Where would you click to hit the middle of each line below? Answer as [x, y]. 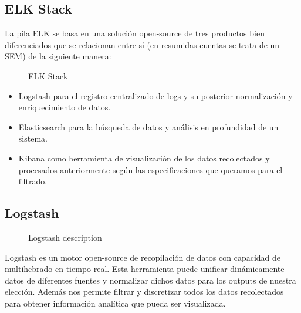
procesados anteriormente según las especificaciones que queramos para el [150, 169]
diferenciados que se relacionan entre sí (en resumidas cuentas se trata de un [142, 44]
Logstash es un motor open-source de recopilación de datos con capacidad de [143, 257]
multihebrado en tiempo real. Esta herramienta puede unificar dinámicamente [145, 269]
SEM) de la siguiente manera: [58, 56]
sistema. [33, 138]
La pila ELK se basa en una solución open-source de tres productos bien [135, 33]
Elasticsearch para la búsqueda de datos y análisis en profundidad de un [148, 127]
